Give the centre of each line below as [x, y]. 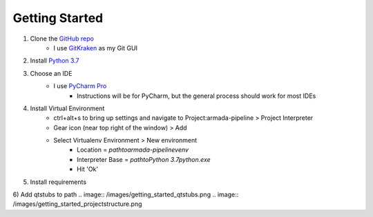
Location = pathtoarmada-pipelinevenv [133, 150]
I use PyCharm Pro [80, 86]
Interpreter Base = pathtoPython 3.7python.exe [144, 159]
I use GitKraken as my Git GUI [96, 48]
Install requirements [58, 182]
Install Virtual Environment [67, 108]
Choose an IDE [51, 73]
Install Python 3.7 [55, 61]
